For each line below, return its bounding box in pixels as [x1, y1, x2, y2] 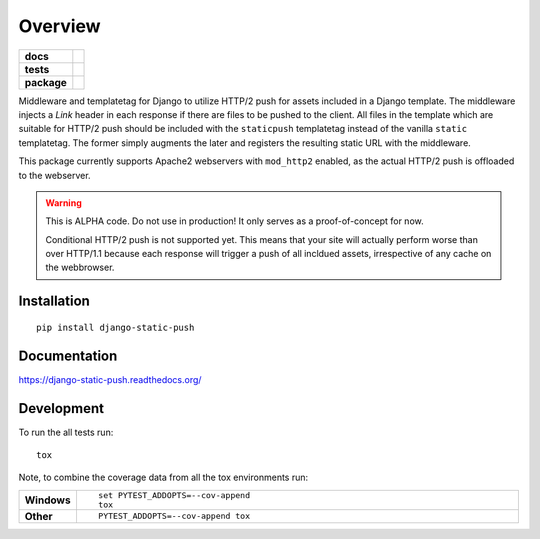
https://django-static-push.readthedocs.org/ [18, 373, 202, 385]
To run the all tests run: [18, 426, 114, 438]
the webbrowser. [45, 261, 115, 274]
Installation [18, 293, 90, 310]
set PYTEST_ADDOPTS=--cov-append [98, 490, 250, 500]
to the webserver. [18, 169, 91, 181]
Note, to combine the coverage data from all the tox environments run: [18, 471, 309, 484]
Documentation [18, 347, 118, 364]
